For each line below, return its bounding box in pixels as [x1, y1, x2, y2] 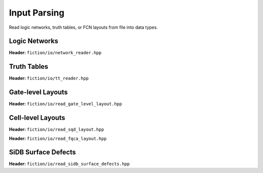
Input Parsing [9, 7, 65, 18]
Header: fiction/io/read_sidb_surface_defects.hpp [9, 161, 130, 167]
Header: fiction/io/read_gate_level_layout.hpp [9, 101, 122, 107]
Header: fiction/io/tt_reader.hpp [9, 76, 89, 81]
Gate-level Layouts [9, 88, 68, 96]
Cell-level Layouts [9, 114, 65, 122]
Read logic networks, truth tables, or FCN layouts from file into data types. [9, 24, 158, 30]
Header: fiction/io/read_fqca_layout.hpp [9, 135, 107, 141]
